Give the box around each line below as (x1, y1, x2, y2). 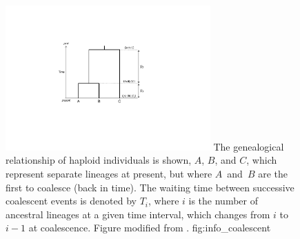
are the (258, 166, 288, 180)
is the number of (188, 193, 258, 208)
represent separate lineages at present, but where (6, 166, 212, 180)
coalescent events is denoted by (6, 193, 137, 208)
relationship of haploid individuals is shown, (6, 153, 192, 167)
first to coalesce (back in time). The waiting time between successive (6, 180, 294, 194)
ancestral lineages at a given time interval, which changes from (6, 207, 270, 221)
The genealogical (213, 139, 284, 153)
